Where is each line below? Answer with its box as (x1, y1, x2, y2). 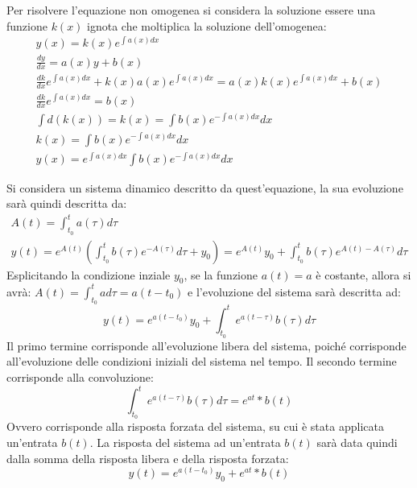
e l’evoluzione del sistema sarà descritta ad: (188, 283, 401, 300)
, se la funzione (184, 266, 258, 283)
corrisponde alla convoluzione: (6, 369, 154, 386)
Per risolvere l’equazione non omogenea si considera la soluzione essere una (6, 2, 376, 18)
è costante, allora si (316, 266, 411, 283)
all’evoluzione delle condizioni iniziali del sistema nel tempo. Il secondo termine (6, 353, 397, 370)
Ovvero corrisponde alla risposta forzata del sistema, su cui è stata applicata (6, 418, 384, 435)
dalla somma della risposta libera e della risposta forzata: (6, 449, 289, 466)
